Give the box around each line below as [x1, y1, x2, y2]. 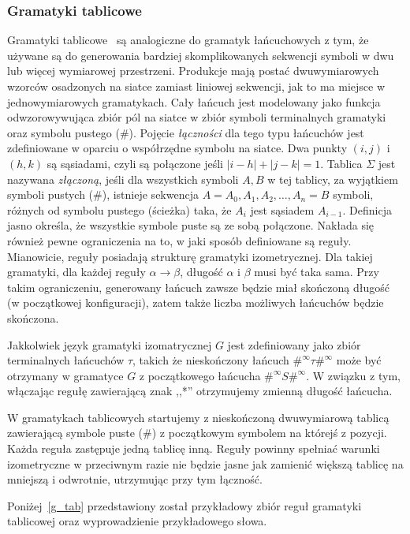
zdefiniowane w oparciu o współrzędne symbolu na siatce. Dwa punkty [7, 140, 348, 156]
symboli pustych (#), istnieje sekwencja [7, 186, 199, 203]
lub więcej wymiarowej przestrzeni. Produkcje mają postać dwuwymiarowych [7, 62, 379, 79]
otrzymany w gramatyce [7, 367, 124, 383]
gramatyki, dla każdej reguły [7, 263, 146, 280]
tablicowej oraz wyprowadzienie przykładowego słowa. [7, 513, 267, 529]
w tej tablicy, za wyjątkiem [267, 170, 398, 187]
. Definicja [342, 201, 392, 218]
